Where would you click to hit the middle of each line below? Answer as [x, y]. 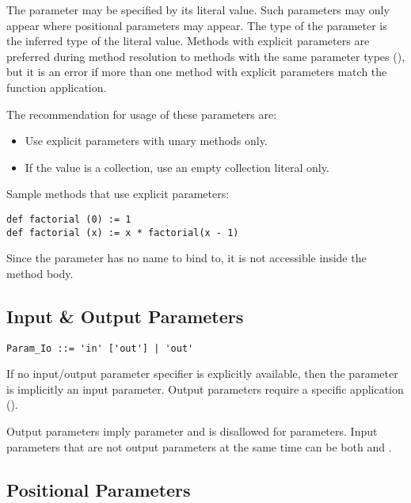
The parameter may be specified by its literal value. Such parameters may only [198, 10]
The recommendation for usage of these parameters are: [142, 114]
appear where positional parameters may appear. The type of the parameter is [197, 25]
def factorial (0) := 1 [69, 219]
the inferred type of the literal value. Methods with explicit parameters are [188, 41]
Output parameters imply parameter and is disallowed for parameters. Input [192, 431]
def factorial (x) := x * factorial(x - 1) [123, 232]
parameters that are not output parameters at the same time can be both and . [199, 446]
